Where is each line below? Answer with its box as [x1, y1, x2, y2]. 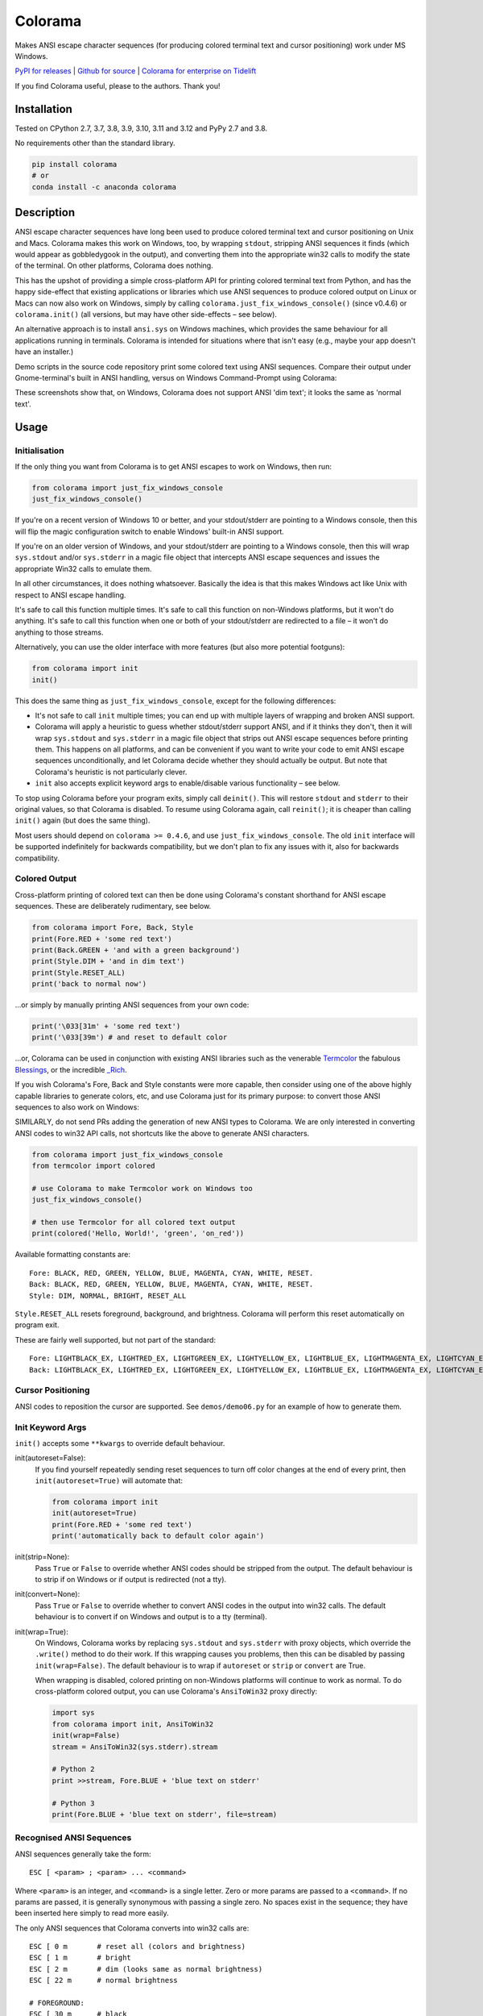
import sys [52, 1708, 95, 1718]
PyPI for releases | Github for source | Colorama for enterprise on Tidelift [14, 66, 257, 76]
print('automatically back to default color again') [52, 1531, 265, 1540]
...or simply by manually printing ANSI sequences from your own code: [14, 1000, 250, 1010]
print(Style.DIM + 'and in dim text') [31, 956, 185, 966]
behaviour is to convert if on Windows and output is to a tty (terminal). [35, 1612, 267, 1622]
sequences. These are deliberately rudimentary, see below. [14, 902, 212, 911]
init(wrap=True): [14, 1627, 68, 1636]
